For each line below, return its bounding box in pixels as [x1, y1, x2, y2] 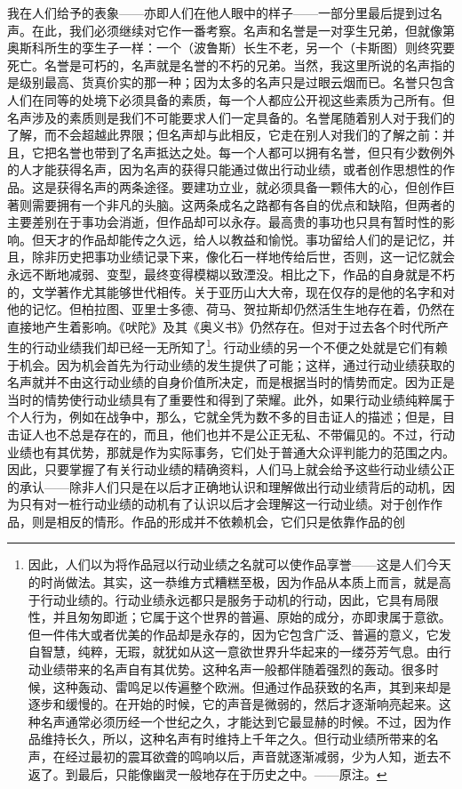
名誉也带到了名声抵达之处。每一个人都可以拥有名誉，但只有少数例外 [56, 142, 455, 161]
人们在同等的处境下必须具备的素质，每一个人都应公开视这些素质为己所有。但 [7, 90, 455, 109]
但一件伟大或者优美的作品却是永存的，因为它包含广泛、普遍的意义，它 [28, 624, 439, 643]
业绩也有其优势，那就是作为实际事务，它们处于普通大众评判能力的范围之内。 [7, 442, 455, 461]
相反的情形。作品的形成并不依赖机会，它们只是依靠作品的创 [56, 511, 405, 530]
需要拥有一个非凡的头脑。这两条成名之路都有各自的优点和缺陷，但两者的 [31, 195, 455, 213]
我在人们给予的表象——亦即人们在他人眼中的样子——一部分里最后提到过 [7, 4, 430, 21]
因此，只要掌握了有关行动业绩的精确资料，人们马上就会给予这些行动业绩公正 [7, 460, 455, 479]
